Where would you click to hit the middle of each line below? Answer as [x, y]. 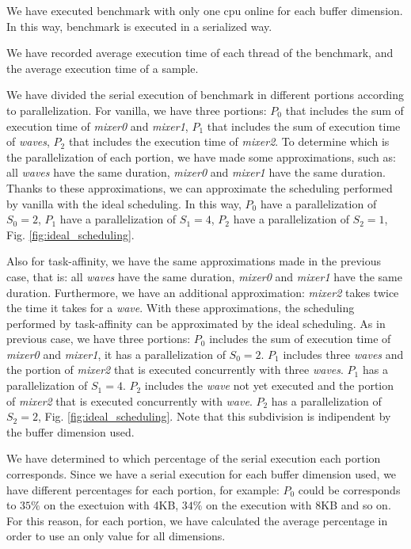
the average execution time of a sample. [103, 68]
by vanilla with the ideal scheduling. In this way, [124, 203]
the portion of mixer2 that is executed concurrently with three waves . [175, 370]
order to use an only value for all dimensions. [116, 536]
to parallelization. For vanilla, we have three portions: [137, 110]
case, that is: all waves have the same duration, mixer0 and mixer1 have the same [204, 276]
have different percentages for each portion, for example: [143, 489]
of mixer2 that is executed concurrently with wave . [129, 400]
